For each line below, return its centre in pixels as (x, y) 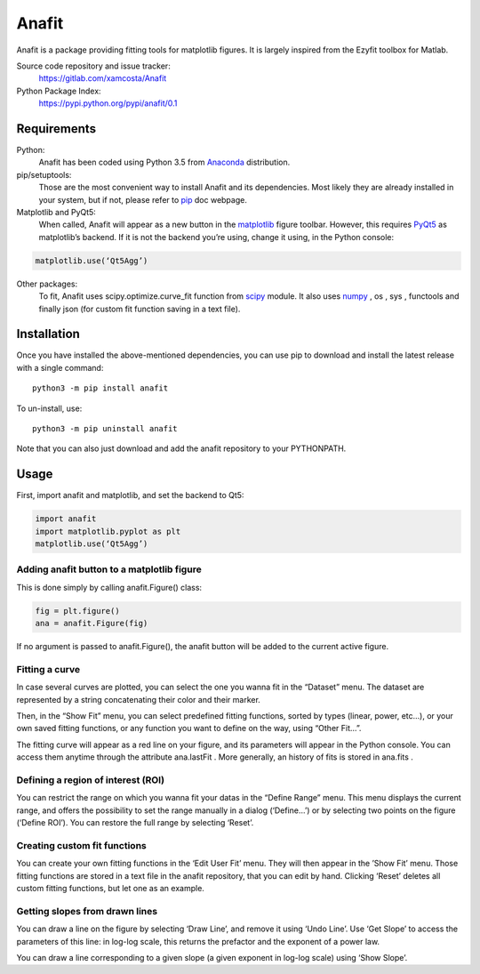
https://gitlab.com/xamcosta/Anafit (103, 78)
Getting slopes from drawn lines (87, 911)
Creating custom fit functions (81, 845)
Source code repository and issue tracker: (93, 66)
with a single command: (60, 367)
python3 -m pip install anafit (100, 388)
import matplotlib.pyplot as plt (108, 531)
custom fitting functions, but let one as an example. (110, 889)
